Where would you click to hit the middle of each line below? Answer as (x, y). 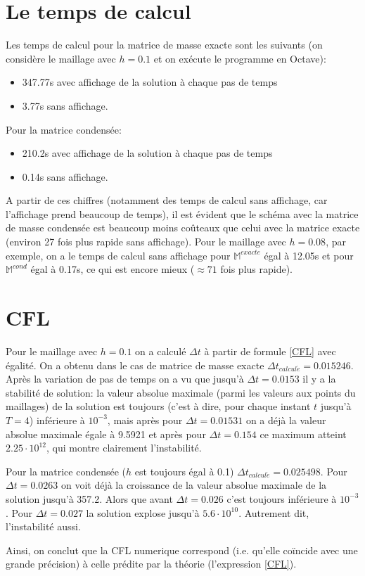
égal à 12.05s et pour (309, 255)
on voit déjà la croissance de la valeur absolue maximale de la (194, 485)
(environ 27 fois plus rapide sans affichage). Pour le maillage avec (146, 242)
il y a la (319, 379)
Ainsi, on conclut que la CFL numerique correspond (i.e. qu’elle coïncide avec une (182, 550)
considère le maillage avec (61, 58)
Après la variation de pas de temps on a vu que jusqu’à (125, 379)
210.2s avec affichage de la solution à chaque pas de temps (147, 153)
